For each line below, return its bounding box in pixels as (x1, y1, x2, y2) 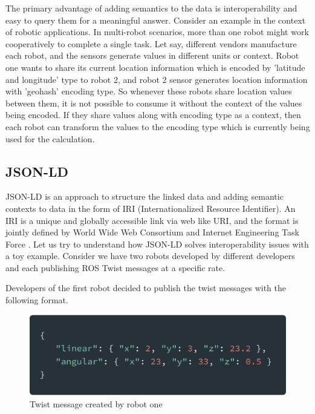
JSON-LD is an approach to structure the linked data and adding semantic (5, 190, 284, 203)
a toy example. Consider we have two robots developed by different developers (5, 249, 295, 262)
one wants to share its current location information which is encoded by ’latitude (5, 61, 305, 73)
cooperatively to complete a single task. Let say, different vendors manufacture (5, 37, 297, 50)
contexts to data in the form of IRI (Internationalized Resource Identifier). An (5, 202, 296, 214)
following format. (5, 294, 68, 306)
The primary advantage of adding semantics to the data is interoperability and (5, 2, 297, 14)
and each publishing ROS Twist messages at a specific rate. (5, 261, 226, 274)
